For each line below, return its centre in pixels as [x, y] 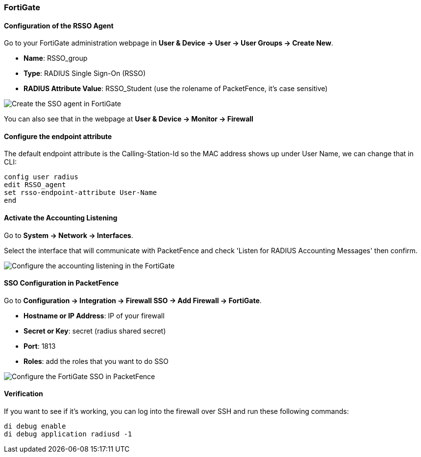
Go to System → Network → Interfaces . [69, 235]
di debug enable [35, 426]
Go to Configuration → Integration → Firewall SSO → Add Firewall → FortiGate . [133, 300]
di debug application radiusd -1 [68, 434]
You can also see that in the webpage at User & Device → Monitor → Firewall [129, 119]
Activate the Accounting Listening [61, 218]
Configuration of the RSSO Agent [59, 25]
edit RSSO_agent [35, 185]
